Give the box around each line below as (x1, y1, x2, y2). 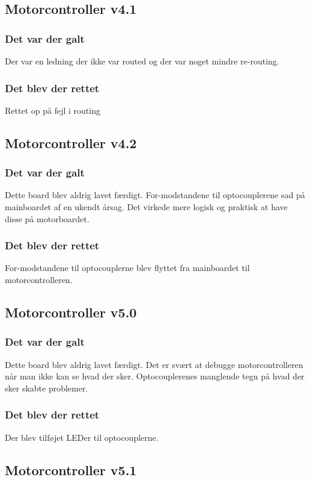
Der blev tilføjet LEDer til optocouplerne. (5, 431, 159, 443)
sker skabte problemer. (5, 381, 88, 394)
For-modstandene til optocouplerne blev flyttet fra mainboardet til (5, 261, 250, 274)
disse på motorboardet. (5, 212, 90, 225)
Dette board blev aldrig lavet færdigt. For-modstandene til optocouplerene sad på (5, 189, 305, 201)
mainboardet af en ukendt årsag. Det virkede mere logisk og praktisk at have (5, 201, 288, 213)
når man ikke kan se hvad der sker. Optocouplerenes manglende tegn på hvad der (5, 370, 305, 382)
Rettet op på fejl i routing (5, 104, 100, 116)
